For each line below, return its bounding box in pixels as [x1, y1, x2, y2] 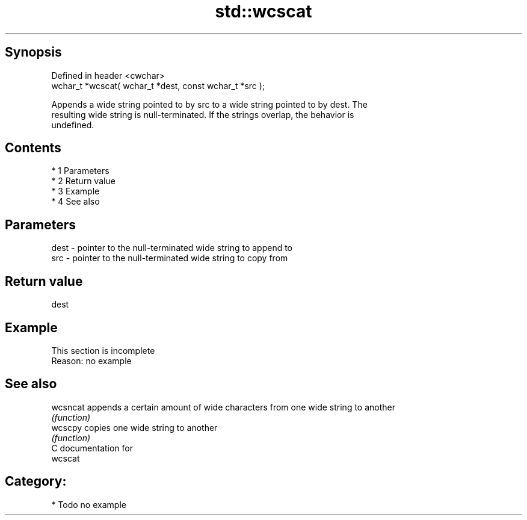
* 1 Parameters [51, 166, 109, 176]
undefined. [51, 119, 94, 130]
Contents [5, 140, 61, 156]
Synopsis [5, 45, 62, 60]
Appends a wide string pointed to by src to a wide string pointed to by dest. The [51, 99, 368, 110]
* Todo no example [51, 499, 126, 510]
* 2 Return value [51, 176, 116, 187]
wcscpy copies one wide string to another [51, 422, 218, 433]
